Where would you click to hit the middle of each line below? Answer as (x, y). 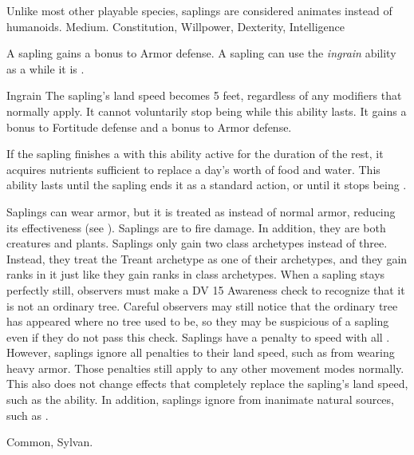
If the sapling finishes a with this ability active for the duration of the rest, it (195, 154)
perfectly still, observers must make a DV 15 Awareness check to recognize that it (206, 289)
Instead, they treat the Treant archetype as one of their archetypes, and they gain (207, 258)
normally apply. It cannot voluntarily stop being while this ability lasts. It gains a (207, 111)
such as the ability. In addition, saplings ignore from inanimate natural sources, (200, 400)
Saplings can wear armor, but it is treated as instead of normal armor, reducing (201, 211)
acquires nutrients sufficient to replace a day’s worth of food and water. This (193, 169)
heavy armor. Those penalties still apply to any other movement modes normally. (205, 368)
